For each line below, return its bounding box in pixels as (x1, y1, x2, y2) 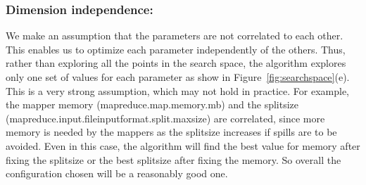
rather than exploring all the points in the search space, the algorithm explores (6, 56, 346, 70)
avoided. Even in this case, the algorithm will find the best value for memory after (6, 138, 360, 153)
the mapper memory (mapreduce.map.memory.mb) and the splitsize (6, 97, 299, 112)
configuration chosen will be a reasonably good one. (6, 166, 228, 181)
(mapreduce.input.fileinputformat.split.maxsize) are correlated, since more (6, 110, 325, 125)
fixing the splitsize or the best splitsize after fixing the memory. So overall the (6, 152, 341, 167)
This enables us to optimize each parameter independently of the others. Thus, (6, 42, 346, 56)
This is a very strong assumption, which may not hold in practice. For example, (6, 83, 350, 98)
